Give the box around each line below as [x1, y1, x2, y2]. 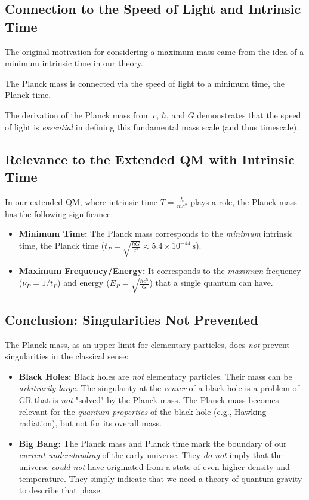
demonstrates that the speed [197, 108, 301, 121]
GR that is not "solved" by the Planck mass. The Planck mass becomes [18, 394, 279, 406]
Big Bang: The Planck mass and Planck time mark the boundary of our [18, 437, 287, 449]
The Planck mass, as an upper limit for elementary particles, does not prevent [5, 338, 290, 350]
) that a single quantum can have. [149, 276, 273, 289]
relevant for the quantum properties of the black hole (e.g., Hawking [18, 405, 267, 417]
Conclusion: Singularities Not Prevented [5, 310, 258, 328]
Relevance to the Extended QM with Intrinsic [5, 150, 295, 168]
